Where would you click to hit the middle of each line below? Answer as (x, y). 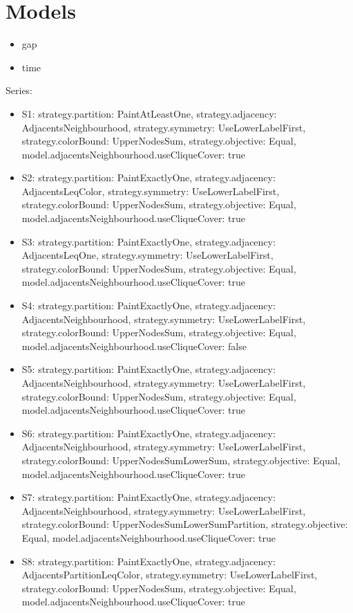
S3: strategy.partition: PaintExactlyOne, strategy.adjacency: (149, 241)
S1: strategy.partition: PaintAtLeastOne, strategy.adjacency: (149, 113)
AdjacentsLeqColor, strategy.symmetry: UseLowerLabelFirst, (151, 191)
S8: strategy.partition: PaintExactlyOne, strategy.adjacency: (149, 561)
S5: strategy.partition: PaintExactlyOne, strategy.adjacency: (149, 369)
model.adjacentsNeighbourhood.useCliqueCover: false (134, 346)
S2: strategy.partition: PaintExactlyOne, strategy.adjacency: (149, 177)
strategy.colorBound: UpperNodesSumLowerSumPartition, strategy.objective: (185, 524)
